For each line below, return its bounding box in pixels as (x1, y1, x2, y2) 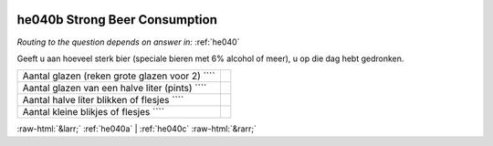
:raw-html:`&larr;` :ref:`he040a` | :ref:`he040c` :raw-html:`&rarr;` (16, 123, 257, 134)
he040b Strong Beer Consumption (16, 12, 218, 27)
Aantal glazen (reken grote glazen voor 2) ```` (22, 69, 215, 82)
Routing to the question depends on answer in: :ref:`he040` (16, 36, 240, 47)
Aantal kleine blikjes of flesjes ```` (22, 106, 164, 119)
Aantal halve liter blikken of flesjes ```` (22, 94, 184, 107)
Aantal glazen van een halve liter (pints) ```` (22, 82, 207, 95)
